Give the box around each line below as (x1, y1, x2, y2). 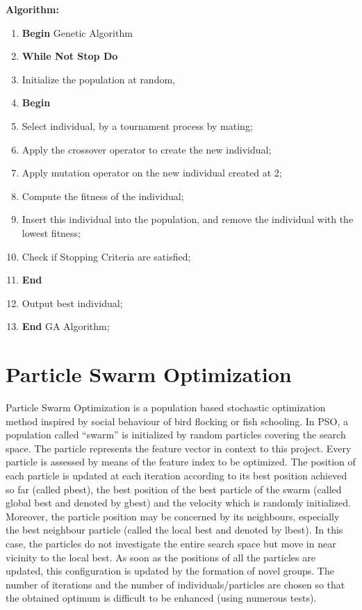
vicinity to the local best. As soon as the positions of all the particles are (6, 550, 315, 564)
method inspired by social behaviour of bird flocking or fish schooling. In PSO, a (6, 413, 349, 428)
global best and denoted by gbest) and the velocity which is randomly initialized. (6, 495, 351, 510)
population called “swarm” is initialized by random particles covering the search (6, 427, 346, 442)
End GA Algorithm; (22, 319, 110, 333)
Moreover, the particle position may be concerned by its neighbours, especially (6, 509, 340, 523)
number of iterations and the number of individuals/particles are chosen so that (6, 577, 345, 591)
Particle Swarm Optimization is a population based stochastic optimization (6, 400, 326, 415)
